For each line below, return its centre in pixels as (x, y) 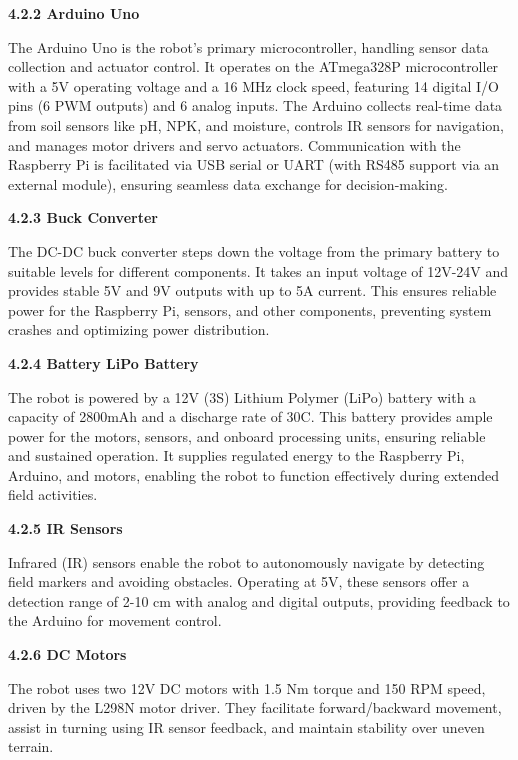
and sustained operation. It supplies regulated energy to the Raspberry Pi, (236, 455)
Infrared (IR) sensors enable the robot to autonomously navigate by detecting (246, 561)
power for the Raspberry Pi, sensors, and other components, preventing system (250, 309)
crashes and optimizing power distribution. (139, 329)
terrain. (31, 746)
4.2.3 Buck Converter (83, 217)
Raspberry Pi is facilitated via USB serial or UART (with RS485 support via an (254, 164)
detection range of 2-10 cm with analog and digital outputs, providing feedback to (259, 600)
